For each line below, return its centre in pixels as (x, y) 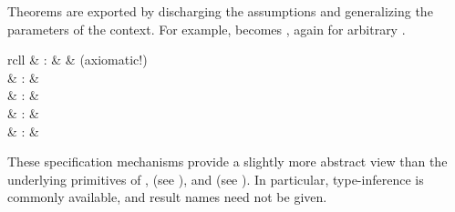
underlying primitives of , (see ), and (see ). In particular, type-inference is (216, 179)
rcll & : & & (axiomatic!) (78, 60)
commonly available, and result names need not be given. (167, 197)
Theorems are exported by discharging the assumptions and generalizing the (220, 11)
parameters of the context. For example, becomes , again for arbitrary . (207, 29)
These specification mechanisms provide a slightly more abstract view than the (227, 162)
